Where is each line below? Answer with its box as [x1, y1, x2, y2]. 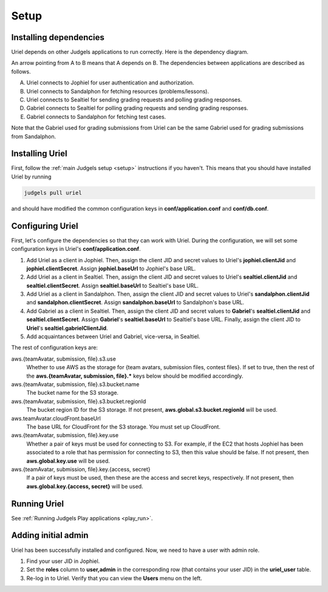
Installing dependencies [11, 32, 104, 43]
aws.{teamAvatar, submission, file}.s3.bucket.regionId [11, 398, 146, 405]
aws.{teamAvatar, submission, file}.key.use [11, 432, 118, 439]
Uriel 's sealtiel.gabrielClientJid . [26, 324, 109, 332]
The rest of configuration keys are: [11, 344, 98, 352]
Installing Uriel [11, 149, 68, 159]
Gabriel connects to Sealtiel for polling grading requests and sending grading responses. [26, 104, 248, 112]
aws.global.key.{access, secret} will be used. [26, 483, 143, 490]
